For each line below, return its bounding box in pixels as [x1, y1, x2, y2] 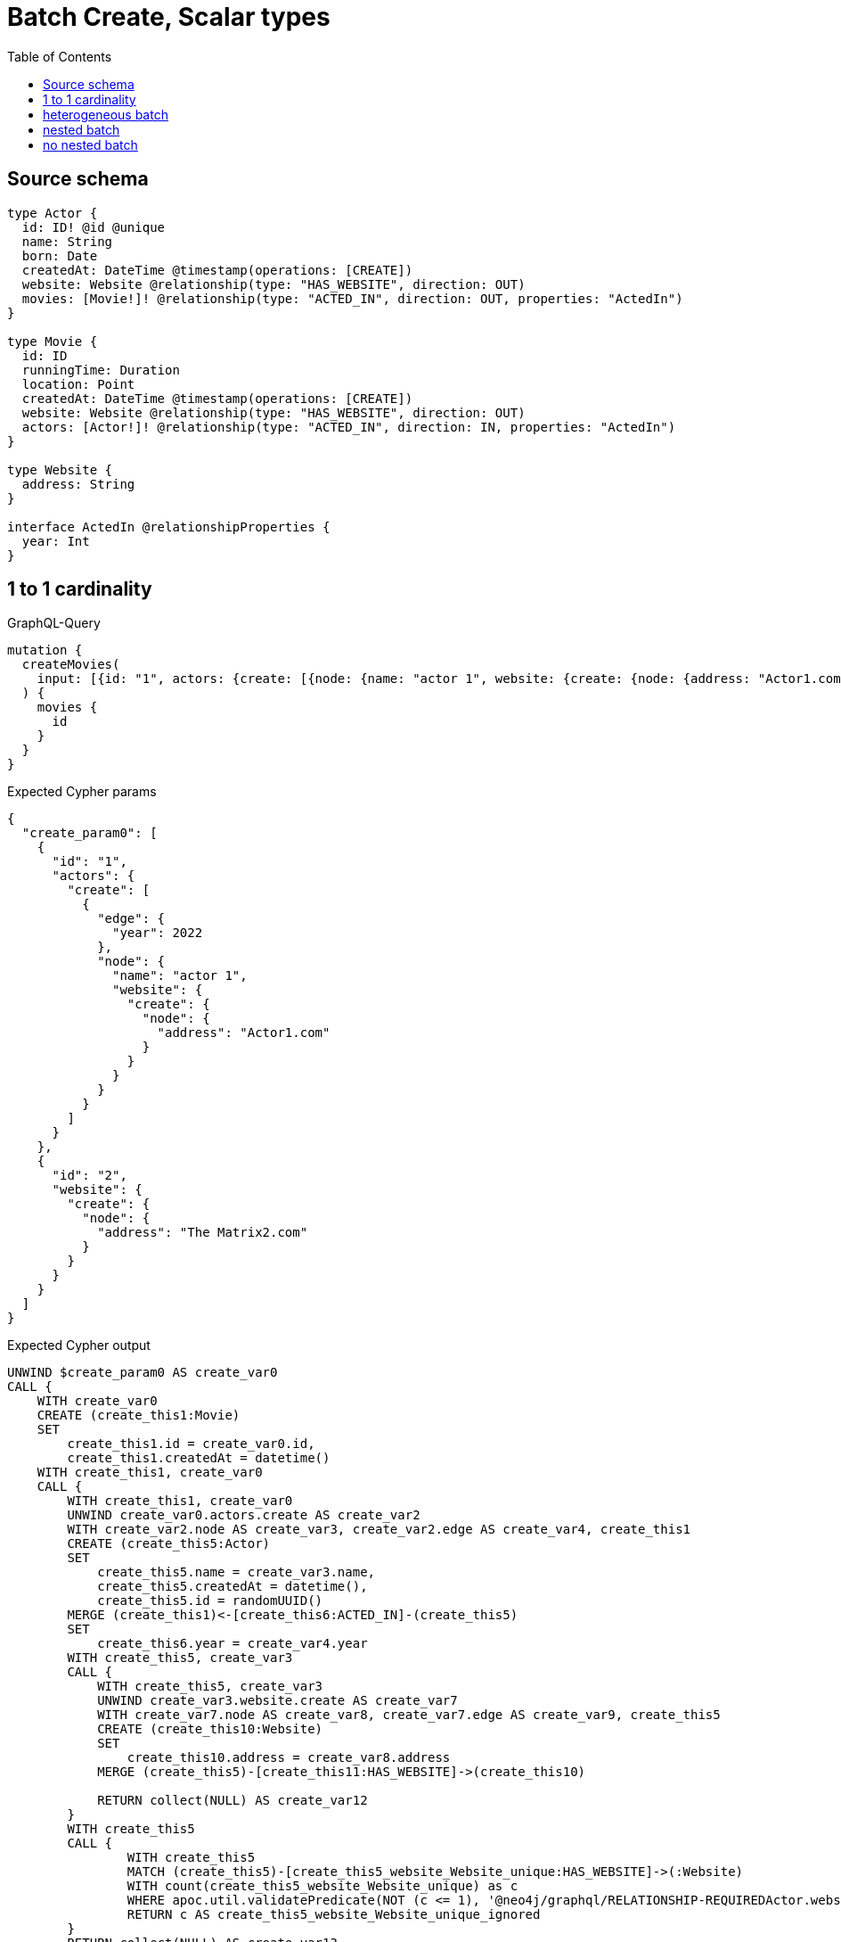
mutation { [7, 643, 83, 658]
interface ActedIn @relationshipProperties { [7, 519, 331, 534]
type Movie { [7, 333, 98, 349]
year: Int [21, 533, 90, 548]
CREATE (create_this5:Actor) [67, 1536, 271, 1551]
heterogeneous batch [43, 106, 168, 122]
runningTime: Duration [21, 362, 180, 377]
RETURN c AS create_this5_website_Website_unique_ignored [127, 1907, 541, 1922]
